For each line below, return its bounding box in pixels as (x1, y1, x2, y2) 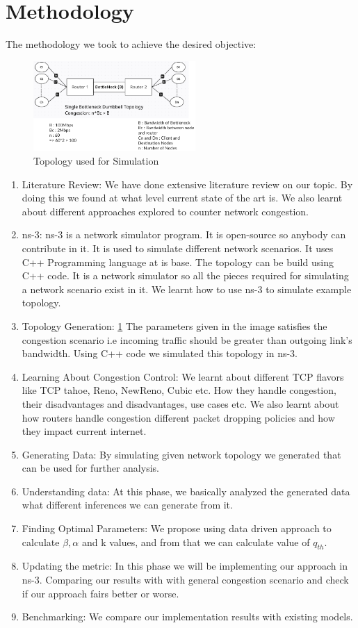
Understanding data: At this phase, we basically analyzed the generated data (22, 484, 350, 498)
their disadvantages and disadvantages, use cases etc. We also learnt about (22, 396, 339, 411)
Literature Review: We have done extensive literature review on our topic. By (22, 176, 353, 191)
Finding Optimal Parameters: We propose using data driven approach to (22, 521, 332, 536)
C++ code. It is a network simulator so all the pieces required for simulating (22, 268, 349, 283)
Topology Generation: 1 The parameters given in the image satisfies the (22, 318, 327, 333)
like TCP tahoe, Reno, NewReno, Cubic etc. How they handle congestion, (22, 383, 336, 397)
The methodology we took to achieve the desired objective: (6, 37, 257, 51)
